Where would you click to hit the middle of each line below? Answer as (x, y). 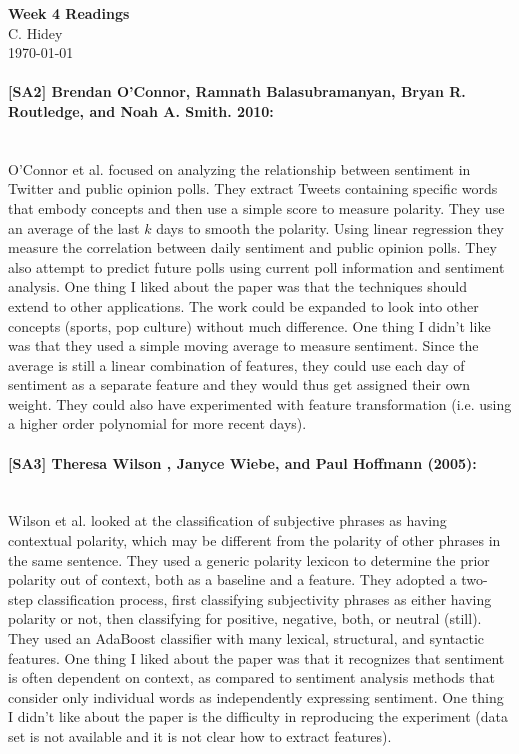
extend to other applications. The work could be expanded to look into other (243, 305)
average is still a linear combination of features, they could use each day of (236, 364)
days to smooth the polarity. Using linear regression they (330, 227)
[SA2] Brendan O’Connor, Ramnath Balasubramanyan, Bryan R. (237, 91)
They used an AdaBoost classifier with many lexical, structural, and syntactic (246, 638)
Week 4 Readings (69, 13)
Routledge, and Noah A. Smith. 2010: (141, 110)
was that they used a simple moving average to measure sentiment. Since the (243, 345)
